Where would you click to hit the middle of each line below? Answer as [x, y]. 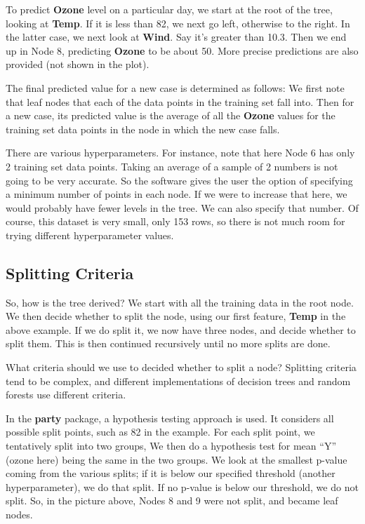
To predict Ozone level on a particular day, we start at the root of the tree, [169, 9]
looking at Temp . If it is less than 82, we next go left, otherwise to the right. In [178, 23]
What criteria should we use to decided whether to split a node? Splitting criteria [181, 367]
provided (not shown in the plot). [78, 64]
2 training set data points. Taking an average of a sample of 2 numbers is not [172, 166]
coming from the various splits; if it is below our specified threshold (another [171, 473]
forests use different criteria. [66, 395]
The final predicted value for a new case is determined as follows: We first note [175, 87]
